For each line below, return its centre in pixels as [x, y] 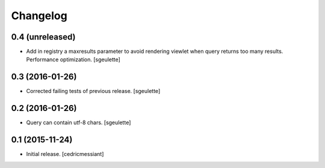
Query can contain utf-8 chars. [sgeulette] [79, 122]
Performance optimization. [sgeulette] [73, 59]
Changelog [39, 16]
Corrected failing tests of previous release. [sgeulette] [93, 91]
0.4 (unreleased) [43, 37]
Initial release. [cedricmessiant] [65, 154]
